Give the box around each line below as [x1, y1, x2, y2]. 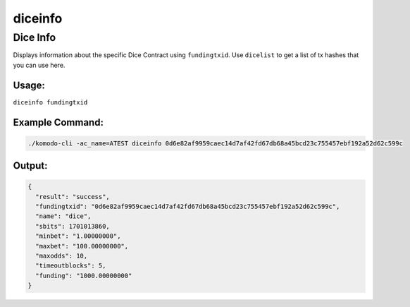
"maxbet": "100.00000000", [35, 242, 129, 250]
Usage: [13, 79, 46, 91]
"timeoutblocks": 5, [35, 262, 106, 270]
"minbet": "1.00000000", [35, 232, 121, 240]
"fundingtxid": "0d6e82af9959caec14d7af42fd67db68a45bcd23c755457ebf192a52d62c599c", [35, 203, 340, 211]
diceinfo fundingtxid [13, 98, 88, 106]
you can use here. [13, 61, 66, 69]
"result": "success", [35, 193, 111, 200]
